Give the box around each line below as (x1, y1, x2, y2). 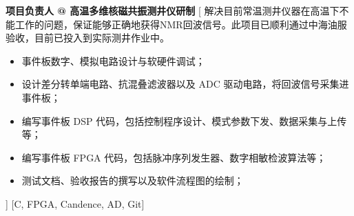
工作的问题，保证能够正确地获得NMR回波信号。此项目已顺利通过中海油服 (14, 17, 347, 31)
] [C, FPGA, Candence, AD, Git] (6, 196, 145, 210)
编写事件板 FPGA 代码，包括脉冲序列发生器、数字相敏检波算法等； (21, 150, 326, 164)
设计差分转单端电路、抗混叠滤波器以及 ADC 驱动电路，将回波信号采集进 (21, 77, 349, 91)
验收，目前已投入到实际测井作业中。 (6, 30, 169, 45)
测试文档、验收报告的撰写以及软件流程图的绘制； (21, 173, 244, 188)
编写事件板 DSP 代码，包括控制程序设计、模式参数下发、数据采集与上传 (21, 113, 347, 128)
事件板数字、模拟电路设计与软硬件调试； (21, 53, 205, 68)
